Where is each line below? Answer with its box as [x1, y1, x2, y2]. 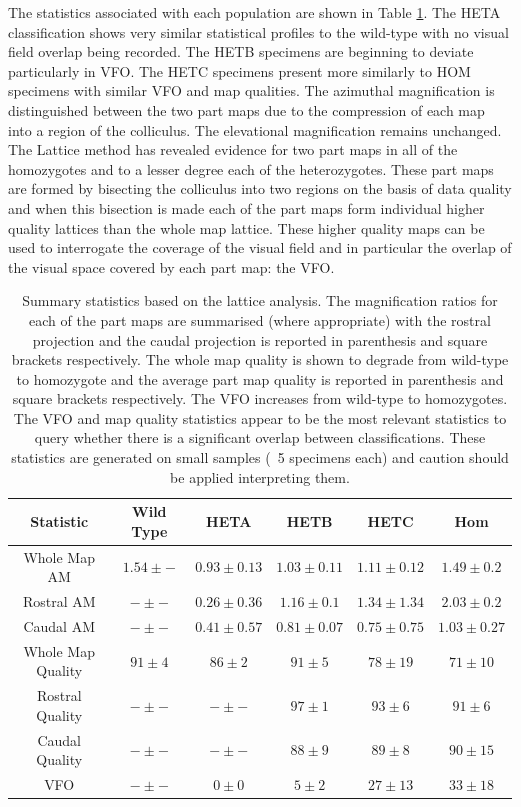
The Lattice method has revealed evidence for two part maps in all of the [8, 139, 458, 160]
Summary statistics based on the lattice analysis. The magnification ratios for [22, 290, 498, 311]
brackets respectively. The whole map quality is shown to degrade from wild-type [11, 349, 509, 370]
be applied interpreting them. [170, 466, 350, 487]
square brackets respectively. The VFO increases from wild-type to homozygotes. [12, 388, 508, 409]
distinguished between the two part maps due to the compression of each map [8, 99, 485, 120]
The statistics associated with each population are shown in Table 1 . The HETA [8, 2, 501, 22]
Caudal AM [23, 615, 95, 636]
